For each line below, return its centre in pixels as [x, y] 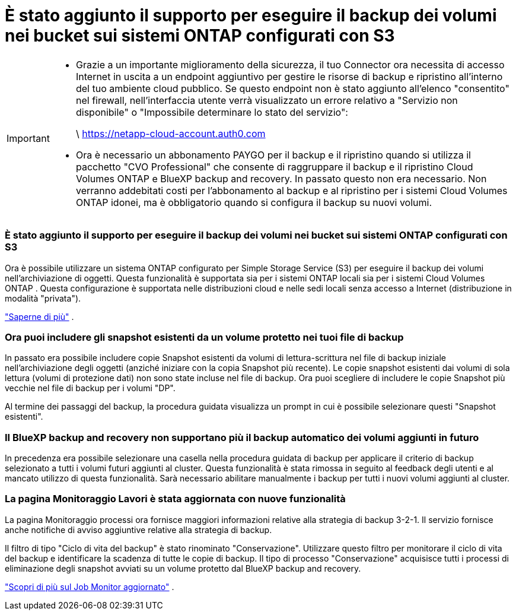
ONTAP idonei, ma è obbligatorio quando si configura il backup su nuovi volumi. [254, 202]
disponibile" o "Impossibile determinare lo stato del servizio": [212, 112]
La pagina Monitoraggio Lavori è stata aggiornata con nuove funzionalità [175, 499]
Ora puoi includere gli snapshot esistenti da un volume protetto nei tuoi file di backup [204, 337]
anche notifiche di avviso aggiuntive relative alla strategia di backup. [138, 530]
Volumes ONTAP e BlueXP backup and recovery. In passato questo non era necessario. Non [281, 178]
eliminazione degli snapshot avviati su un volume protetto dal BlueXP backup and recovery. [183, 568]
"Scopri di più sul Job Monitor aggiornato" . [90, 587]
